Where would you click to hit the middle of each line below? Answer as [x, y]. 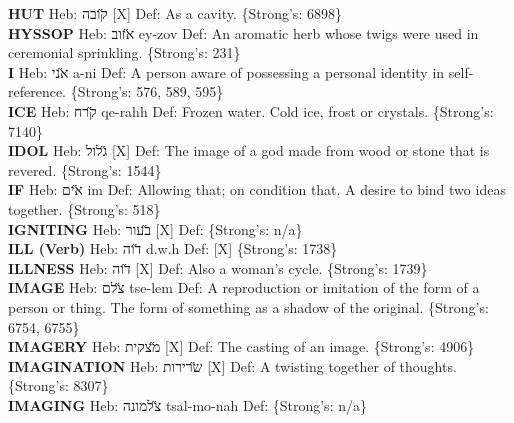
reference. [37, 91]
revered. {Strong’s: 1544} [85, 169]
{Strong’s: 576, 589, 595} [147, 91]
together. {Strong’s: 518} [84, 208]
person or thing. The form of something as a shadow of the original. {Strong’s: [248, 306]
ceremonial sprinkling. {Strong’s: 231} [124, 52]
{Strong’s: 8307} [58, 385]
